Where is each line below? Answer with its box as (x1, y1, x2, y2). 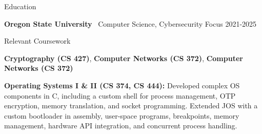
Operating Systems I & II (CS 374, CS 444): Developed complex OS (4, 80, 240, 90)
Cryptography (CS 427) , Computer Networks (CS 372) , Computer (4, 52, 243, 63)
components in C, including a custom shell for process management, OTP (4, 90, 236, 101)
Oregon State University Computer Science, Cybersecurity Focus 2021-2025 (4, 18, 257, 29)
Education (4, 1, 36, 11)
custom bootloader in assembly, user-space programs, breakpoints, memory (4, 110, 239, 121)
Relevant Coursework (4, 35, 71, 46)
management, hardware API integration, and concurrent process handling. (4, 120, 237, 131)
